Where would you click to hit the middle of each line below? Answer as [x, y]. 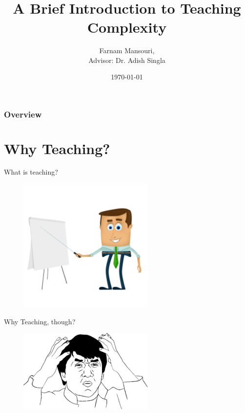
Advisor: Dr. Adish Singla [127, 60]
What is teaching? [31, 172]
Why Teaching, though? [40, 321]
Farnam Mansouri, [127, 50]
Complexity [127, 27]
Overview [23, 114]
